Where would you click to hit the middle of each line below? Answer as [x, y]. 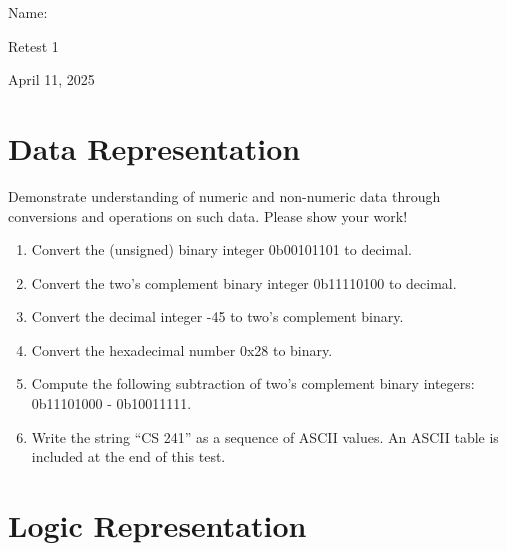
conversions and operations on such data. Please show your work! [208, 215]
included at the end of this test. [128, 456]
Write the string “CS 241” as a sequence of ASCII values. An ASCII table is [265, 436]
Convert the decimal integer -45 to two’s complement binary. [217, 316]
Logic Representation [157, 525]
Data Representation [154, 147]
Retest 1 [33, 45]
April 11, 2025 [51, 79]
